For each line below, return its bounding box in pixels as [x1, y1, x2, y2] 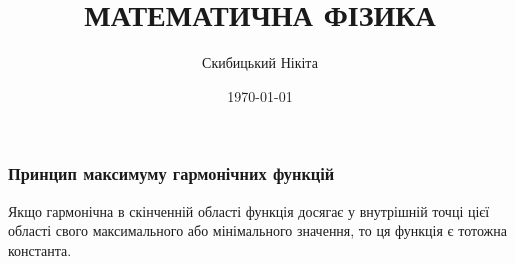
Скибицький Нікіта [202, 52, 318, 73]
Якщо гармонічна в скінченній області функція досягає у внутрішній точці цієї [8, 200, 490, 221]
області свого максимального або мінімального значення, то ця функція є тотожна [8, 220, 507, 241]
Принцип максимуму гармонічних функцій [8, 161, 335, 186]
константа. [8, 239, 72, 260]
